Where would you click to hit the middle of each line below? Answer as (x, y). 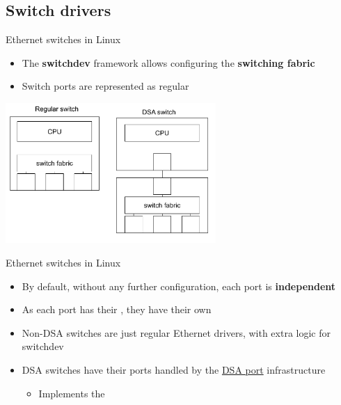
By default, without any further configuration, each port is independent (179, 286)
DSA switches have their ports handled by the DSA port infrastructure (174, 370)
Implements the (72, 393)
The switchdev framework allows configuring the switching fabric (168, 62)
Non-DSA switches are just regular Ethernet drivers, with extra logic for (176, 332)
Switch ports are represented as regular (105, 86)
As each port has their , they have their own (117, 309)
